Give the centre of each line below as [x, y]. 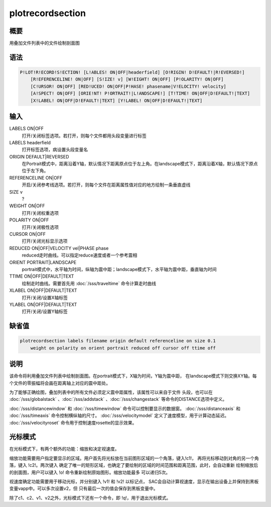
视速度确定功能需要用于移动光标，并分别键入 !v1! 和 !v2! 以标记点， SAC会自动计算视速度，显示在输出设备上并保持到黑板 [134, 481]
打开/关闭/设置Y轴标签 [45, 311]
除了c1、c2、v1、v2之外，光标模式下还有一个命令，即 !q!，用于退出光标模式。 [90, 497]
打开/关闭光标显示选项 [45, 241]
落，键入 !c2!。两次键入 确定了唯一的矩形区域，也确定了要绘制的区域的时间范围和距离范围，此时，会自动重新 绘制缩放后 [134, 465]
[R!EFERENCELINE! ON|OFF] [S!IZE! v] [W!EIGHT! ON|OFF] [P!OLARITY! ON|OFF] [127, 79]
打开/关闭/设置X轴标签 [45, 297]
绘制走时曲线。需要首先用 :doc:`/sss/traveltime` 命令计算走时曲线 [89, 283]
